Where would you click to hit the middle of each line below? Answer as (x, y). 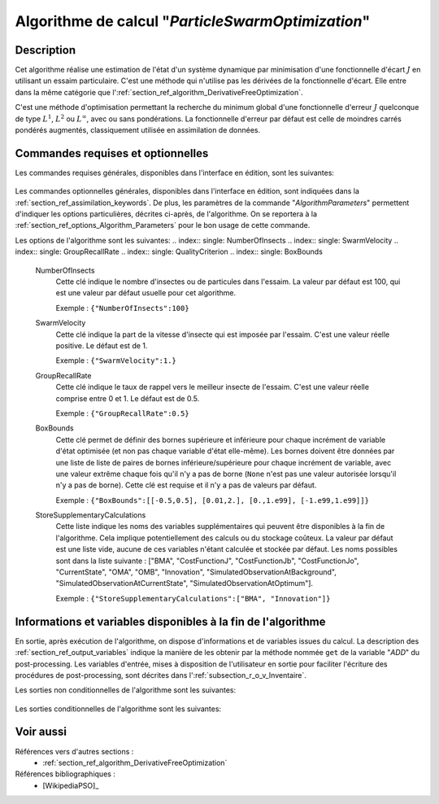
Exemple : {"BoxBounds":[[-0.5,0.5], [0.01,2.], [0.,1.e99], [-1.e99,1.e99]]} (213, 500)
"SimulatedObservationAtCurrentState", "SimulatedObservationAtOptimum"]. (184, 583)
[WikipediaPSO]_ (71, 785)
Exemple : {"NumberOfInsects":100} (123, 308)
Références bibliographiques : (65, 774)
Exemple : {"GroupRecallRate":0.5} (123, 413)
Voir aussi (41, 732)
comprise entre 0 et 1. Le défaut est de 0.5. (128, 398)
